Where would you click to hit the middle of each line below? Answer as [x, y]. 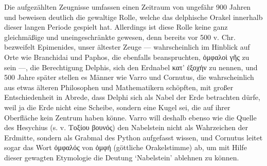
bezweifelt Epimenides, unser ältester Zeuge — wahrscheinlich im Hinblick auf [127, 47]
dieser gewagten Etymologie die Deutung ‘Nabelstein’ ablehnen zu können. [122, 157]
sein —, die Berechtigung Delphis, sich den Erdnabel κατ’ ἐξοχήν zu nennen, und [131, 67]
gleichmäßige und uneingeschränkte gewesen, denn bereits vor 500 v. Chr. [120, 37]
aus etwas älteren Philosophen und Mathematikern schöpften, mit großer [119, 87]
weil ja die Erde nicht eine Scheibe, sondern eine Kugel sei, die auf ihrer [117, 107]
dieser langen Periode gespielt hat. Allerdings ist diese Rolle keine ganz [116, 27]
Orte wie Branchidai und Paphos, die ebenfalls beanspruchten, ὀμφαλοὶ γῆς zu [127, 57]
